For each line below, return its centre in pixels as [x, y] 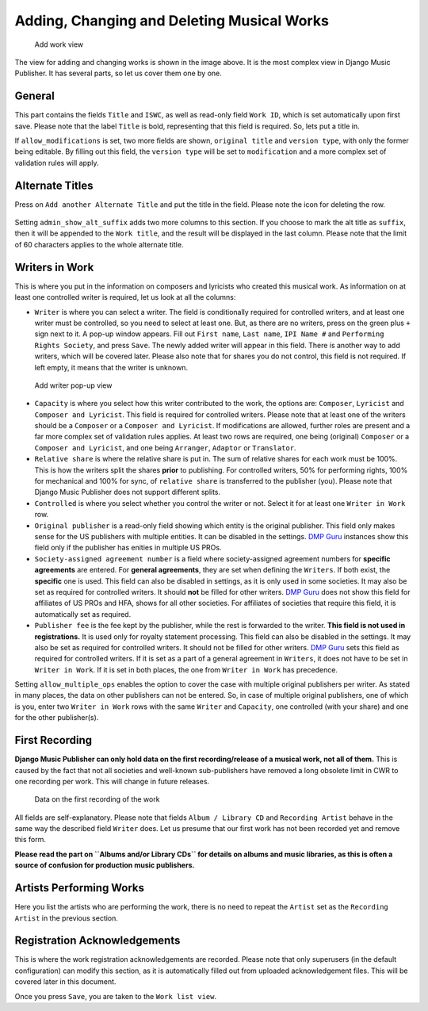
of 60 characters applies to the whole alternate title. [99, 244]
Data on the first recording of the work [97, 799]
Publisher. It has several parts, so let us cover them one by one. [118, 73]
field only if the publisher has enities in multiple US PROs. [128, 548]
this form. [31, 840]
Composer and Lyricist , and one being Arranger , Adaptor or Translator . [165, 447]
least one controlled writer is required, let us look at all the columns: [125, 297]
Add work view [59, 44]
